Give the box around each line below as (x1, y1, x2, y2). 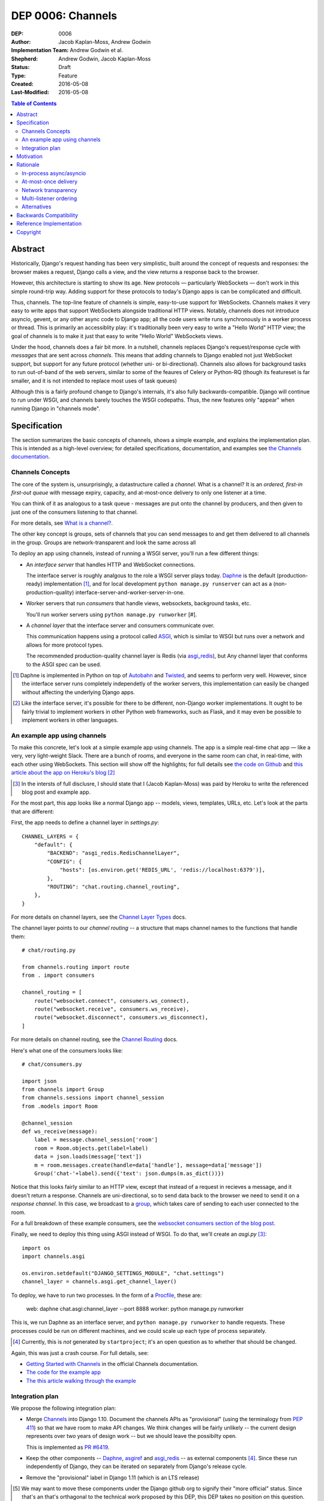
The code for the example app (26, 1369, 101, 1376)
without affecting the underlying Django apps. (22, 688, 135, 696)
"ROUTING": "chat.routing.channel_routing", (47, 883, 180, 890)
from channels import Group (22, 1086, 104, 1093)
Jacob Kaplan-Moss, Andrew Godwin (58, 38, 151, 45)
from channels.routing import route (22, 964, 130, 971)
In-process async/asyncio (22, 169, 86, 177)
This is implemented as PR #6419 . (26, 1443, 110, 1451)
